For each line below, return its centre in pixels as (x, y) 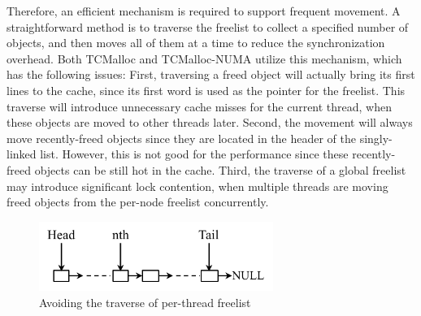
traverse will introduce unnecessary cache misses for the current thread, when (200, 106)
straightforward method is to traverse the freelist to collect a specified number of (208, 26)
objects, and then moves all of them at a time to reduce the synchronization (196, 43)
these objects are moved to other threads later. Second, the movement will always (210, 122)
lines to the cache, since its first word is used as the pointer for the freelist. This (206, 90)
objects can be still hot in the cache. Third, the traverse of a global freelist (220, 169)
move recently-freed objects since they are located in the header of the (181, 138)
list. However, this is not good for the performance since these (194, 154)
